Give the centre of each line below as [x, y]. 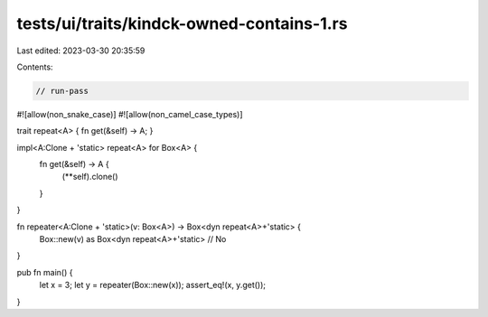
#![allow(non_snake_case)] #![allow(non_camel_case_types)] [130, 114]
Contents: [35, 67]
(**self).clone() [90, 177]
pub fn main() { [45, 272]
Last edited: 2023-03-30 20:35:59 [81, 51]
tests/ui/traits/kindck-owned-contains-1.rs [182, 23]
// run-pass [62, 91]
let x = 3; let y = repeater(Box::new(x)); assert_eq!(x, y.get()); [153, 285]
